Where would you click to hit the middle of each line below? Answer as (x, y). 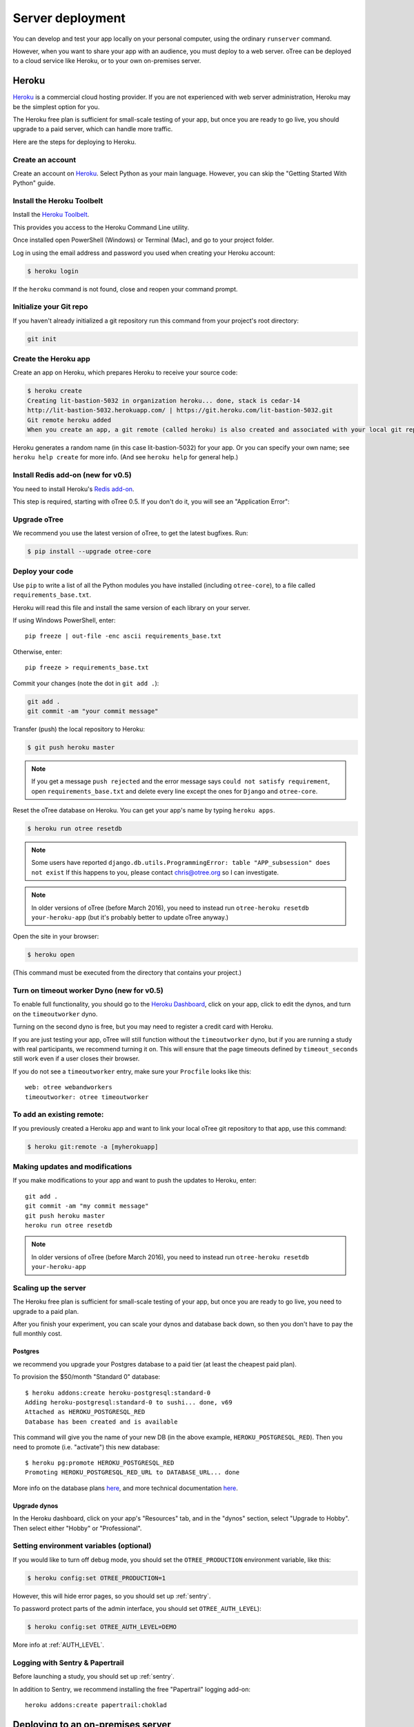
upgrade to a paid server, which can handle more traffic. (93, 129)
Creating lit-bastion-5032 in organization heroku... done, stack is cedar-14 (164, 400)
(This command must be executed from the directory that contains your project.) (127, 973)
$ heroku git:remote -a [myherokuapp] (93, 1146)
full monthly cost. (37, 1334)
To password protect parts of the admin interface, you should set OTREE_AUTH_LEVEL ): (137, 1609)
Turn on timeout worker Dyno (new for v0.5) (88, 991)
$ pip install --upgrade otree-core (89, 552)
